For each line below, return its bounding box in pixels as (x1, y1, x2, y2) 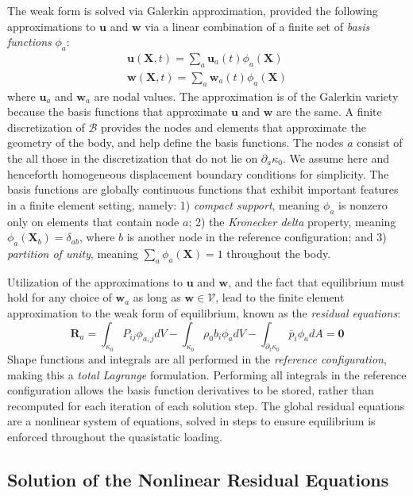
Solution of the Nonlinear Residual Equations (7, 467, 389, 491)
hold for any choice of (7, 289, 112, 306)
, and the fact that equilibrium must (228, 273, 405, 290)
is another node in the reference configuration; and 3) (126, 229, 387, 245)
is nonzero (338, 196, 388, 213)
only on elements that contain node (7, 213, 179, 229)
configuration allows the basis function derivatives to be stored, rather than (7, 382, 374, 398)
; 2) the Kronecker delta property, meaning (188, 213, 396, 229)
